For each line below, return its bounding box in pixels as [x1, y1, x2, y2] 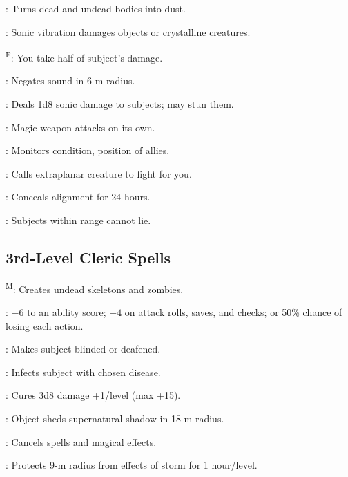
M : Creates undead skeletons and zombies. [6, 279, 184, 296]
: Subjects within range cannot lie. [6, 213, 151, 227]
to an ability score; [27, 305, 106, 319]
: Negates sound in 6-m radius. [6, 73, 135, 88]
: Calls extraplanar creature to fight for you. [6, 166, 192, 180]
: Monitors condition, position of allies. [6, 143, 170, 158]
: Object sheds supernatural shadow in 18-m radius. [6, 411, 224, 426]
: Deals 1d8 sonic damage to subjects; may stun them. [6, 97, 234, 111]
